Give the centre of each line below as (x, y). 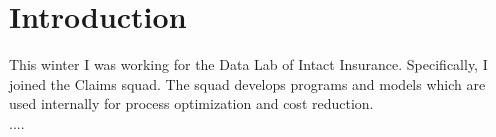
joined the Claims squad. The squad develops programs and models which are (247, 83)
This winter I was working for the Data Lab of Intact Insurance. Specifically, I (248, 64)
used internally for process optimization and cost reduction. (191, 103)
